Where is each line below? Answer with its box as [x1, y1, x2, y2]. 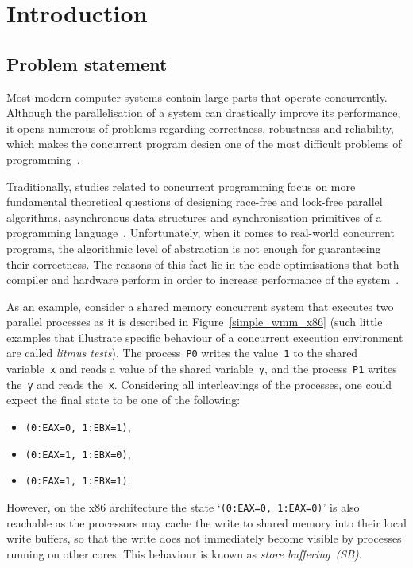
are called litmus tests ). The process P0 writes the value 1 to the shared [6, 344, 358, 361]
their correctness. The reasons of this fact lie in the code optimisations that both [6, 255, 399, 272]
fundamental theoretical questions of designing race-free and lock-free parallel [6, 193, 383, 210]
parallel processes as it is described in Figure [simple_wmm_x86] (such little [6, 313, 383, 330]
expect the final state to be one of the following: [6, 391, 241, 408]
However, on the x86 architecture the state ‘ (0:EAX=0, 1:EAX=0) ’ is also [6, 499, 360, 515]
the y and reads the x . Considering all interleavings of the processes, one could [6, 375, 392, 392]
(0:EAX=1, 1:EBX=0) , [25, 445, 131, 461]
